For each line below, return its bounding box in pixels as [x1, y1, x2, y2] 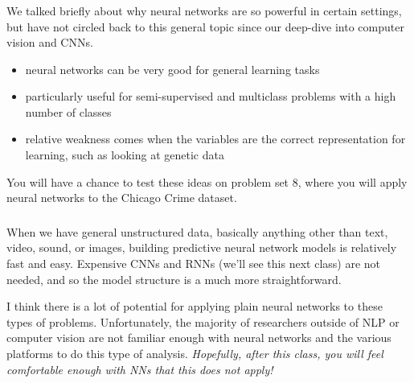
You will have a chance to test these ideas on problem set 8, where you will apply [6, 173, 408, 190]
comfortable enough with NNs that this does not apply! [6, 360, 273, 377]
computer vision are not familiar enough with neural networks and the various [6, 329, 391, 346]
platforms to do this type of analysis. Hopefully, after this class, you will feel [6, 344, 383, 361]
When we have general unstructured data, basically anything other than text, [6, 223, 388, 240]
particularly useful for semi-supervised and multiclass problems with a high [25, 88, 396, 105]
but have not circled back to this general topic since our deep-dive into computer [6, 18, 404, 35]
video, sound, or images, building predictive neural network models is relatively [6, 239, 397, 256]
